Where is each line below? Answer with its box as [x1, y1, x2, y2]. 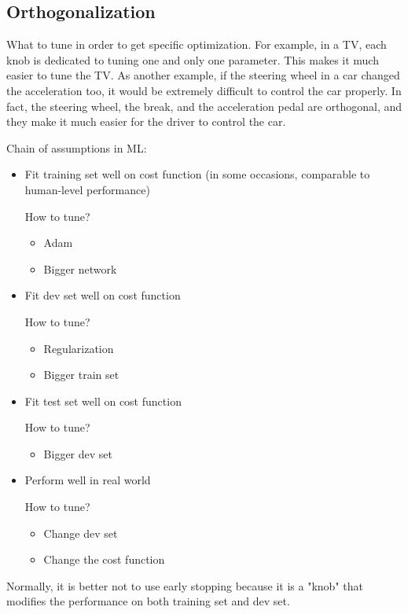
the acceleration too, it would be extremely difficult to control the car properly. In [6, 82, 402, 98]
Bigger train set [43, 366, 119, 383]
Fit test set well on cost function [24, 392, 182, 409]
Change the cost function [43, 551, 165, 568]
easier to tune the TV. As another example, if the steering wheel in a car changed [6, 67, 400, 83]
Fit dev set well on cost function [24, 287, 181, 303]
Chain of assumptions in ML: [6, 139, 147, 156]
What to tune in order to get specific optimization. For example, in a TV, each [6, 36, 387, 53]
